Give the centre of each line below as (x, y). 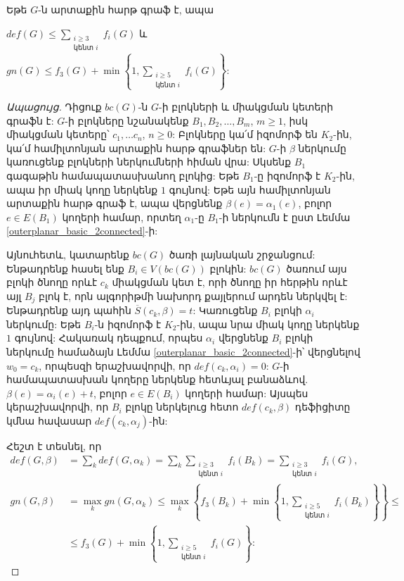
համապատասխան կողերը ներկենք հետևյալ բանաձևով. (157, 379)
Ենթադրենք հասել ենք (65, 268)
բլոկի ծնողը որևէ (52, 282)
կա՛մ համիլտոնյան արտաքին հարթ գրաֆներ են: (136, 148)
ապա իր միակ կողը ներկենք (82, 189)
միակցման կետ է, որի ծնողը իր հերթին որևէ (230, 282)
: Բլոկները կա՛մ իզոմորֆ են (245, 134)
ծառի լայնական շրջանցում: (242, 254)
